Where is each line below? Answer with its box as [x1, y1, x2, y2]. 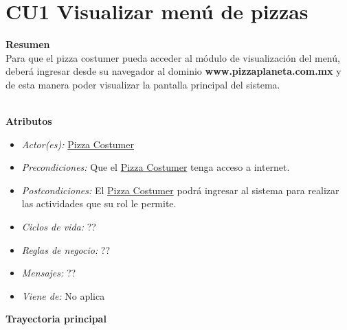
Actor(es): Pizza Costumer [21, 137, 134, 151]
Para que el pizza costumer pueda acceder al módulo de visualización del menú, [5, 50, 340, 64]
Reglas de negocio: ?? [21, 242, 111, 257]
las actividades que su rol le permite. [21, 196, 177, 211]
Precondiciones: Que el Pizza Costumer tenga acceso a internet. [21, 160, 290, 174]
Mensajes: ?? [21, 266, 76, 280]
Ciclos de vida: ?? [21, 220, 96, 234]
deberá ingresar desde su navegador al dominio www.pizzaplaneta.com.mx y [5, 64, 342, 78]
